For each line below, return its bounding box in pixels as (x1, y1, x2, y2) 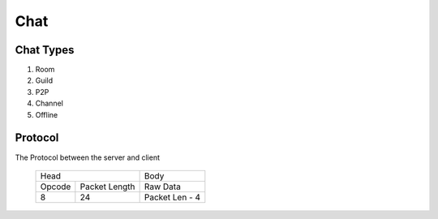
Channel (35, 98, 64, 109)
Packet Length (79, 181, 135, 192)
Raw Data (144, 181, 182, 192)
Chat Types (15, 43, 75, 57)
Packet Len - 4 (144, 191, 201, 203)
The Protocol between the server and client (15, 152, 161, 162)
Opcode (40, 181, 71, 192)
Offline (35, 109, 58, 119)
